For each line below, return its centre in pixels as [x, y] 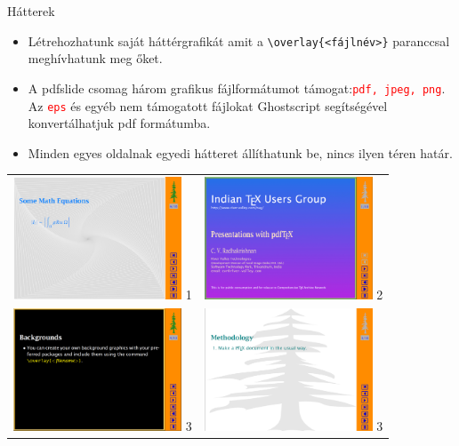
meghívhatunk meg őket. [95, 58]
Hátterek [31, 11]
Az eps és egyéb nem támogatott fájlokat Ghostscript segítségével [208, 105]
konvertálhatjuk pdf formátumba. [119, 123]
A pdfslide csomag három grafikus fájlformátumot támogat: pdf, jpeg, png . [237, 88]
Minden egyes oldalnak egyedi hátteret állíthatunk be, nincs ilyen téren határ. [240, 152]
